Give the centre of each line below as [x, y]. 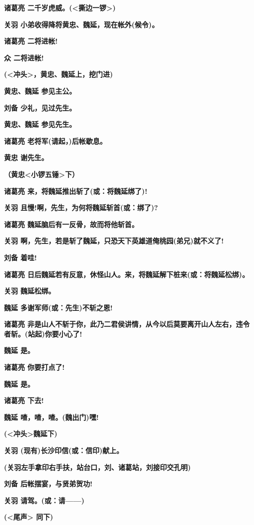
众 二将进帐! [24, 57]
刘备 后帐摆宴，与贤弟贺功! [48, 484]
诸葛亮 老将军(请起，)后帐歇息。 [55, 141]
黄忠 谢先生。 [26, 157]
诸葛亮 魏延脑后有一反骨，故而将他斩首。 [71, 224]
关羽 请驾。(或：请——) [44, 500]
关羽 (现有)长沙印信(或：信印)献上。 [64, 450]
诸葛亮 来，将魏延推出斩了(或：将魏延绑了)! [76, 191]
